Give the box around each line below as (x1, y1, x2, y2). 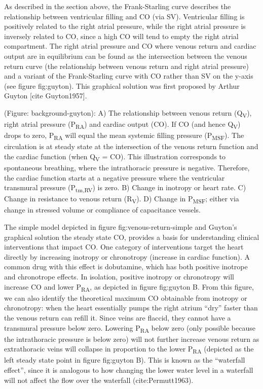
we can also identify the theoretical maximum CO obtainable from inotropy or (4, 292, 247, 303)
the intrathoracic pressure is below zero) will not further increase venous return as (4, 333, 259, 344)
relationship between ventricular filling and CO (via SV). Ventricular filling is (4, 11, 245, 21)
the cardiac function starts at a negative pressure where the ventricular (4, 172, 225, 183)
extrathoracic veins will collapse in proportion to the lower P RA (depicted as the (4, 343, 254, 356)
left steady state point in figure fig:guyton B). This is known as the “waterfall (4, 355, 245, 365)
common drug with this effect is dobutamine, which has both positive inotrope (4, 261, 248, 272)
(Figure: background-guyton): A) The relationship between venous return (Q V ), (4, 107, 252, 119)
